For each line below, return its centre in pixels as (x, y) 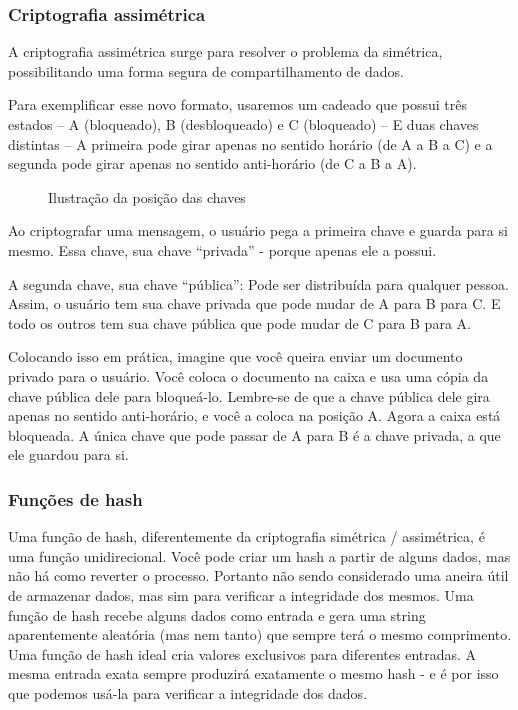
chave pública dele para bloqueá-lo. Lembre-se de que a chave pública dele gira (249, 395)
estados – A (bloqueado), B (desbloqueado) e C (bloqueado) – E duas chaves (243, 124)
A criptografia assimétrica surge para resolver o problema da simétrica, (225, 51)
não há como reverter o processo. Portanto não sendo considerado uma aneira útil (258, 575)
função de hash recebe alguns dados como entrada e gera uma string (217, 614)
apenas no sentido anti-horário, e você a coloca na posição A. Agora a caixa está (254, 415)
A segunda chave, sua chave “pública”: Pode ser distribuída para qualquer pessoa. (258, 283)
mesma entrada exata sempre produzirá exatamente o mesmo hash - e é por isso (253, 673)
